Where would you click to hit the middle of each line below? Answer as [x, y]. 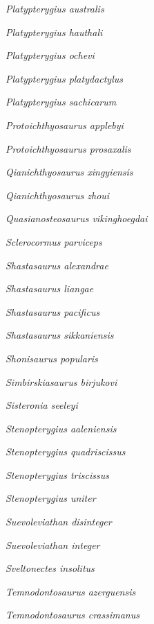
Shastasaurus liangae [50, 288]
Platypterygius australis [55, 8]
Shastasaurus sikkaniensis [60, 335]
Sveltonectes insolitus [50, 568]
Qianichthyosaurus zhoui [58, 195]
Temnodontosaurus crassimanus [73, 615]
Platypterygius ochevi [50, 55]
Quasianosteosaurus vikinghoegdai [77, 218]
